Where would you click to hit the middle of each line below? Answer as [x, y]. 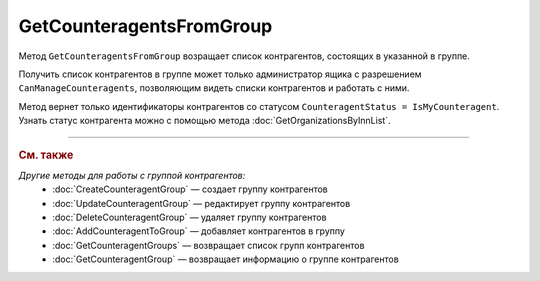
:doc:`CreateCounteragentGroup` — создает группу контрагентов [190, 189]
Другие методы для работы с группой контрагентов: [132, 175]
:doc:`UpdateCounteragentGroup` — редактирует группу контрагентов [201, 203]
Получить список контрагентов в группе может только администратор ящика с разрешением [220, 74]
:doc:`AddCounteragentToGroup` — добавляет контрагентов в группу [198, 231]
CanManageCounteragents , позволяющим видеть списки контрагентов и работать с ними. [214, 88]
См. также [46, 155]
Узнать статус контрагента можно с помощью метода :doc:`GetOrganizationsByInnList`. [204, 121]
